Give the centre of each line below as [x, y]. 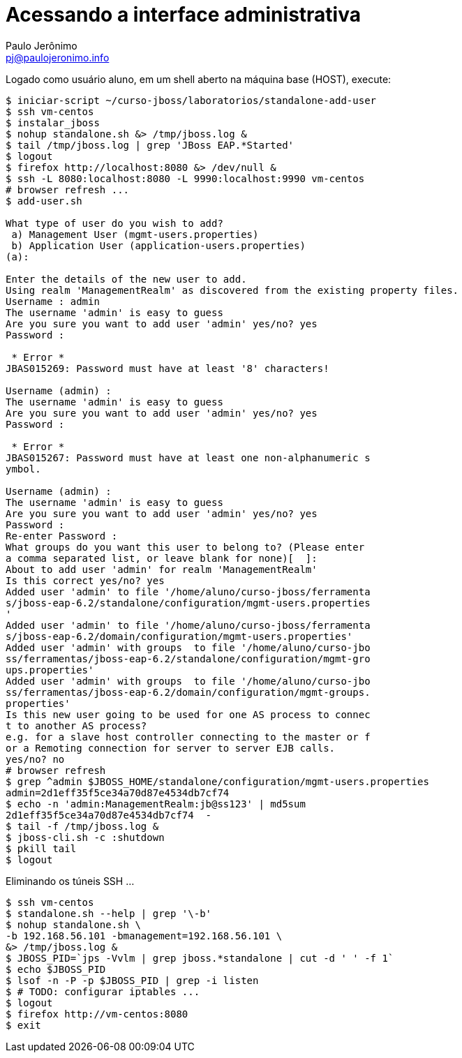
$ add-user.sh [44, 201]
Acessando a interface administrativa [183, 15]
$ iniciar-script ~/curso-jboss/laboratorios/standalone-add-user [191, 100]
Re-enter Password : [62, 536]
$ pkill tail [41, 848]
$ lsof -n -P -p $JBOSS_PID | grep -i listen [132, 980]
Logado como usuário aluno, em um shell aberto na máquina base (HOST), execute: [199, 79]
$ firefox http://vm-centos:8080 [97, 1014]
